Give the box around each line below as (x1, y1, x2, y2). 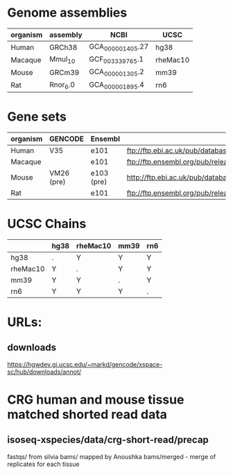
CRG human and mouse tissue (7, 392, 184, 407)
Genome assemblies (7, 5, 128, 21)
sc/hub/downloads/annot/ (7, 368, 82, 376)
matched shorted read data (7, 406, 168, 422)
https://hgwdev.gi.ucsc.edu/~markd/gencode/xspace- (7, 360, 163, 368)
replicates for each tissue (7, 460, 80, 468)
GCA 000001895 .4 (89, 80, 144, 91)
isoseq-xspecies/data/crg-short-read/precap (7, 434, 209, 446)
